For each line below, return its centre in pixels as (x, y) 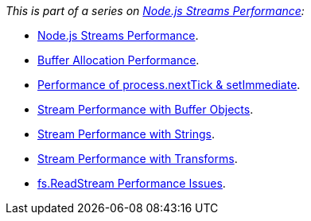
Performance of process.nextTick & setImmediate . (169, 85)
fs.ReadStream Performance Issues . (132, 183)
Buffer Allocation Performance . (119, 60)
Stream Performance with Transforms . (138, 159)
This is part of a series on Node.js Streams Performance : (155, 11)
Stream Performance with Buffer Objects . (146, 109)
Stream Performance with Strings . (126, 134)
